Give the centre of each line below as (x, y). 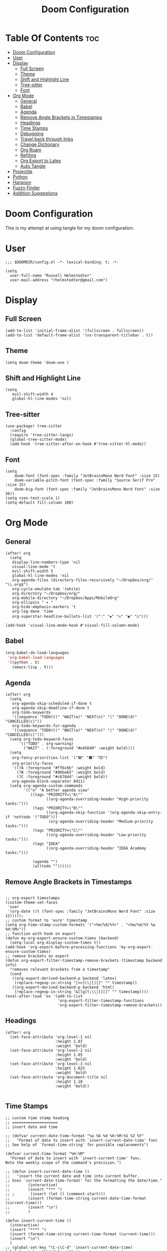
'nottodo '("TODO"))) (35, 817)
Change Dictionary (40, 144)
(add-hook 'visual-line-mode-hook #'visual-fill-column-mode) (72, 625)
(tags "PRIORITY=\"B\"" (57, 808)
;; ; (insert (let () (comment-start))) (55, 1194)
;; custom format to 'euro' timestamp (46, 920)
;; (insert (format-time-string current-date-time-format (76, 1198)
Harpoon (22, 182)
